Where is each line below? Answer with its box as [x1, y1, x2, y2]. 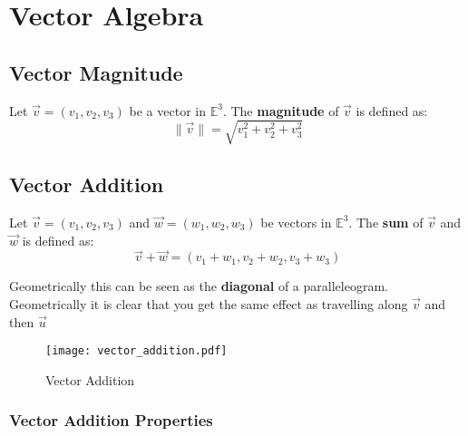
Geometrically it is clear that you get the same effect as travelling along [9, 294, 408, 313]
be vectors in [260, 212, 332, 231]
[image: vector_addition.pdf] [45, 344, 228, 358]
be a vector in [129, 101, 206, 120]
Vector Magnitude [9, 58, 183, 86]
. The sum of [348, 212, 424, 231]
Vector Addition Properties [9, 409, 213, 431]
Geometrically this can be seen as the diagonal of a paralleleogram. [9, 276, 388, 296]
